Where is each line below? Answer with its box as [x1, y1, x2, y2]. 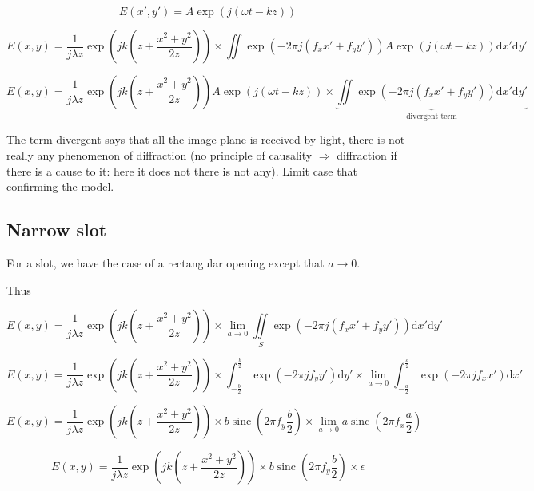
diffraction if [337, 147, 397, 164]
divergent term [406, 112, 457, 121]
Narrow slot [6, 217, 107, 242]
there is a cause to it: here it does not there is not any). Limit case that [6, 162, 357, 179]
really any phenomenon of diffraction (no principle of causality [6, 147, 313, 164]
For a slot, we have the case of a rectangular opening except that [6, 255, 325, 271]
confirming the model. [6, 178, 114, 195]
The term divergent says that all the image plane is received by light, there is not [6, 131, 405, 148]
